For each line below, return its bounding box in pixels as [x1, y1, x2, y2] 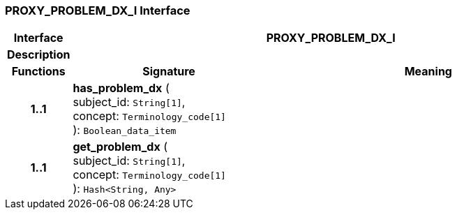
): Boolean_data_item [73, 123, 177, 138]
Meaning [404, 64, 452, 79]
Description [7, 47, 70, 62]
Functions [11, 64, 66, 79]
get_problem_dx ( [73, 140, 167, 154]
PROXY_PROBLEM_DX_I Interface [5, 3, 190, 17]
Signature [142, 64, 195, 79]
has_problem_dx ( [73, 81, 170, 96]
